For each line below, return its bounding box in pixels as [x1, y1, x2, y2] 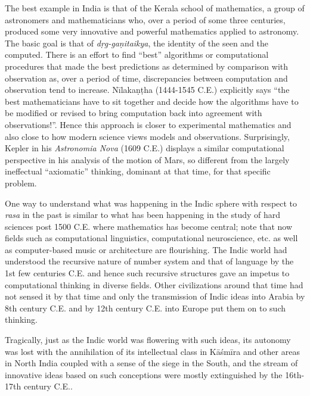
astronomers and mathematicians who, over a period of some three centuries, [5, 13, 286, 26]
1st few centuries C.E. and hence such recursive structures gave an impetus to [5, 267, 290, 279]
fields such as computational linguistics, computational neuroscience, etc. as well [5, 232, 298, 244]
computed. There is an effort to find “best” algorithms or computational [5, 48, 269, 61]
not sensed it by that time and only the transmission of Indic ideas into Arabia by [5, 290, 305, 303]
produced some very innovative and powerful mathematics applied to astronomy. [5, 25, 299, 38]
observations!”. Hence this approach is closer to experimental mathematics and [5, 118, 292, 130]
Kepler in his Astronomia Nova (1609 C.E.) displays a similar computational [5, 142, 284, 154]
